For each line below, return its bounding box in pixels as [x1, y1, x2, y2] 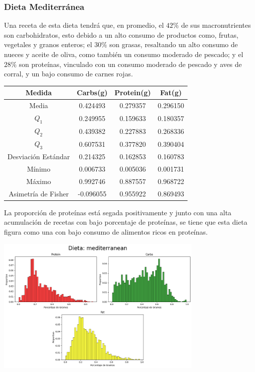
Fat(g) [160, 87, 182, 98]
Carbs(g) [76, 87, 108, 98]
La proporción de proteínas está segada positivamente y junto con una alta [4, 207, 232, 217]
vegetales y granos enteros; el [4, 39, 92, 50]
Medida [25, 87, 52, 98]
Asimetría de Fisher [8, 188, 69, 198]
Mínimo [27, 163, 51, 174]
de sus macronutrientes [181, 20, 251, 30]
